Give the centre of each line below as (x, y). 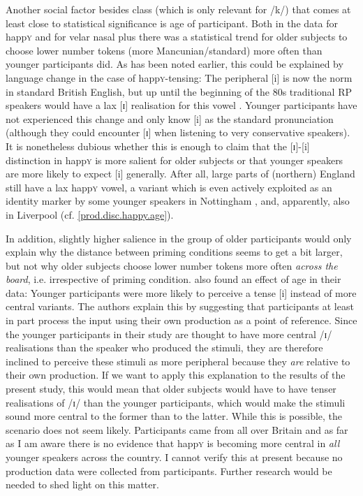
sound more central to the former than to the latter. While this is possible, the (174, 416)
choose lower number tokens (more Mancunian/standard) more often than (164, 50)
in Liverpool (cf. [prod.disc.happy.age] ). (90, 214)
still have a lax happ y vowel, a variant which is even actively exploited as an (169, 187)
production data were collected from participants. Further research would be (169, 471)
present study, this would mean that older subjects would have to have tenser (171, 389)
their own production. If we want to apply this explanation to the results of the (176, 375)
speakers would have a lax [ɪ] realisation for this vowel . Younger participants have (181, 105)
